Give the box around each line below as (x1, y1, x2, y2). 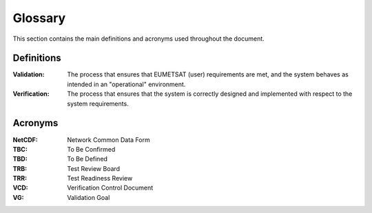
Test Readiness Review (67, 174, 133, 183)
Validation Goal (67, 193, 110, 201)
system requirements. (67, 99, 129, 108)
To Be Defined (67, 155, 108, 163)
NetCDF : (12, 135, 38, 144)
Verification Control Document (67, 183, 154, 192)
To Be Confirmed (67, 145, 116, 153)
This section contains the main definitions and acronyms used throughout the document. (12, 34, 265, 43)
